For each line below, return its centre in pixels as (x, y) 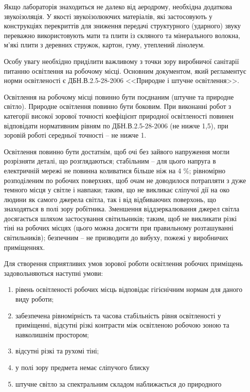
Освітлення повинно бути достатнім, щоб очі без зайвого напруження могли (117, 151)
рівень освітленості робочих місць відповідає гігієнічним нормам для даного (129, 289)
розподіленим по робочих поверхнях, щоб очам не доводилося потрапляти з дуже (125, 180)
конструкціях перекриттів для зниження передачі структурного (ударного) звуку (122, 26)
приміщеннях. (25, 247)
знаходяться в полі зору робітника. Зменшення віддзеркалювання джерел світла (122, 209)
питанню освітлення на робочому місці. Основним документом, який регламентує (125, 71)
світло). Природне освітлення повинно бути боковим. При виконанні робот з (118, 106)
